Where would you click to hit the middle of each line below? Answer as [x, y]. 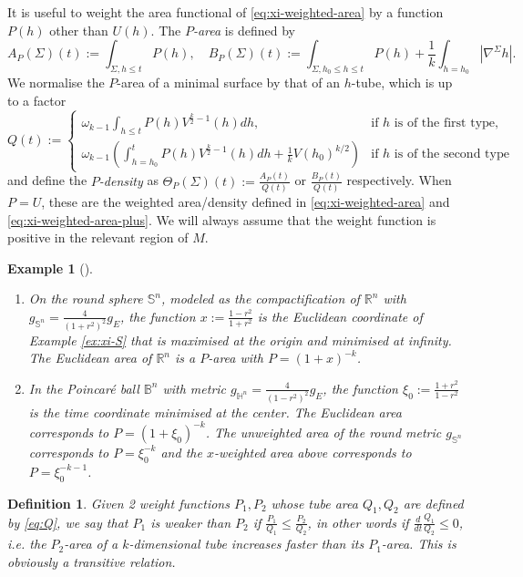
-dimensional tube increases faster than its [246, 544]
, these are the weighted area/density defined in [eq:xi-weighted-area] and [246, 201]
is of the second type [451, 155]
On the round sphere [86, 299]
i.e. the [27, 544]
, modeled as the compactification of [260, 299]
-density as [128, 180]
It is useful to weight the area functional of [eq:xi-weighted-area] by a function [226, 12]
